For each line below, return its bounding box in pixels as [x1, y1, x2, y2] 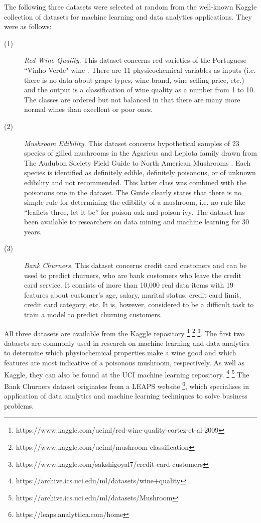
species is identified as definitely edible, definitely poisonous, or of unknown [24, 167, 256, 178]
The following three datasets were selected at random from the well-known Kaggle [4, 2, 257, 12]
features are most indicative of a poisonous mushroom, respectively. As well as [4, 357, 245, 368]
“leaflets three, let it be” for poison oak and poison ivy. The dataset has [24, 206, 245, 217]
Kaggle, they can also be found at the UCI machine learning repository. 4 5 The [4, 367, 249, 379]
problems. [4, 400, 34, 411]
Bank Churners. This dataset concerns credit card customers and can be [24, 260, 247, 271]
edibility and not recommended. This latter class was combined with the [24, 177, 246, 187]
